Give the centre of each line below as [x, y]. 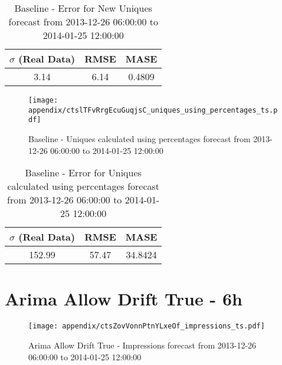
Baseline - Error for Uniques [83, 173]
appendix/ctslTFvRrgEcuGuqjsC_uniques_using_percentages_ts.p [153, 110]
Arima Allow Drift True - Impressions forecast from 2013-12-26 [142, 345]
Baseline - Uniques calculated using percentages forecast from [140, 138]
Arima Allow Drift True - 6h [124, 299]
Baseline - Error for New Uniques [83, 8]
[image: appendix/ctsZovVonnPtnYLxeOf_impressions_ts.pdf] [147, 326]
